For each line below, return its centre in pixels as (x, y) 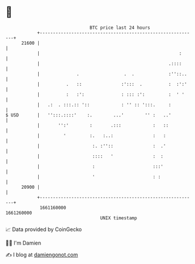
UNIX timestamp (119, 218)
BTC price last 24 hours (120, 28)
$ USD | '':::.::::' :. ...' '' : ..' (88, 115)
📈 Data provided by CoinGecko (44, 229)
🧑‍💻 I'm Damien (23, 243)
